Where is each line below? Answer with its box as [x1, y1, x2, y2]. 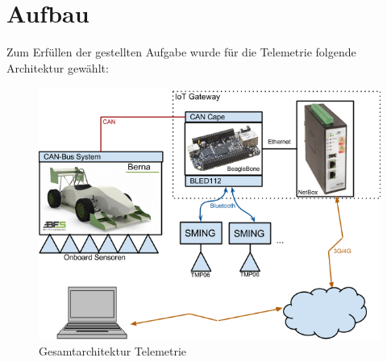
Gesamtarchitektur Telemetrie [39, 343, 187, 360]
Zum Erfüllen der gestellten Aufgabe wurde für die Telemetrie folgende [6, 44, 356, 60]
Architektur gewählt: [6, 59, 109, 76]
